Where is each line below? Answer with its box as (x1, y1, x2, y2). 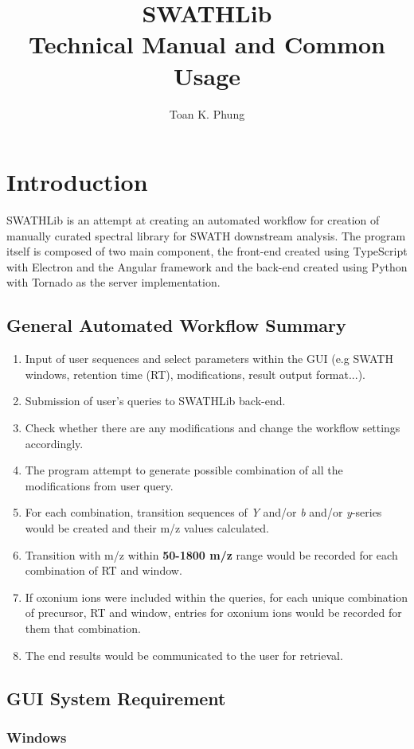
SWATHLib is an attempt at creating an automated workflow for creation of (6, 212, 380, 228)
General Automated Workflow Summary (6, 313, 346, 337)
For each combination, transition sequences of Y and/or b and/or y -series (25, 504, 382, 521)
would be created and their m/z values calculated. (25, 519, 269, 536)
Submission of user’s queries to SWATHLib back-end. (25, 392, 286, 409)
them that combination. (25, 619, 141, 636)
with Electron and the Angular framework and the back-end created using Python (6, 258, 408, 275)
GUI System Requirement (6, 685, 226, 710)
